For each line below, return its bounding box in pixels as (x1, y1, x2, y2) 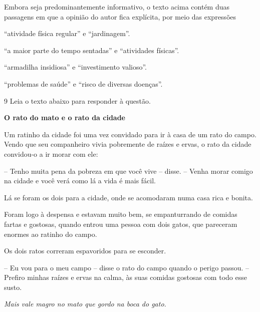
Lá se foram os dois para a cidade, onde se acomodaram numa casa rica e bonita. (4, 192, 253, 202)
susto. (4, 281, 22, 292)
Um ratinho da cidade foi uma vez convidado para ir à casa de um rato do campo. (4, 129, 256, 139)
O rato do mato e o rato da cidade (4, 112, 125, 123)
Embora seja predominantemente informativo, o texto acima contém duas (4, 2, 230, 12)
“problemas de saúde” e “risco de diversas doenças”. (4, 78, 163, 89)
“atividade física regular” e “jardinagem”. (4, 28, 130, 39)
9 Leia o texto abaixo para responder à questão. (4, 95, 151, 106)
